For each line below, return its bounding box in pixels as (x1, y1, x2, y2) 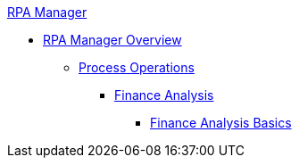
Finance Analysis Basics (150, 115, 292, 130)
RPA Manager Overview (43, 32, 182, 47)
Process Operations (79, 60, 195, 75)
